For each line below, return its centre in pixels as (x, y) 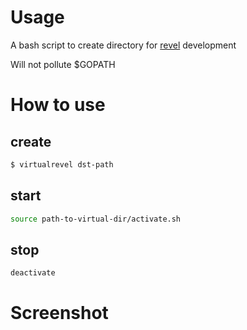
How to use (58, 105)
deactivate (33, 273)
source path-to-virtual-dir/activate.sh (96, 219)
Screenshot (59, 313)
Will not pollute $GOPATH (63, 64)
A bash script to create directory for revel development (123, 45)
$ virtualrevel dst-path (62, 164)
